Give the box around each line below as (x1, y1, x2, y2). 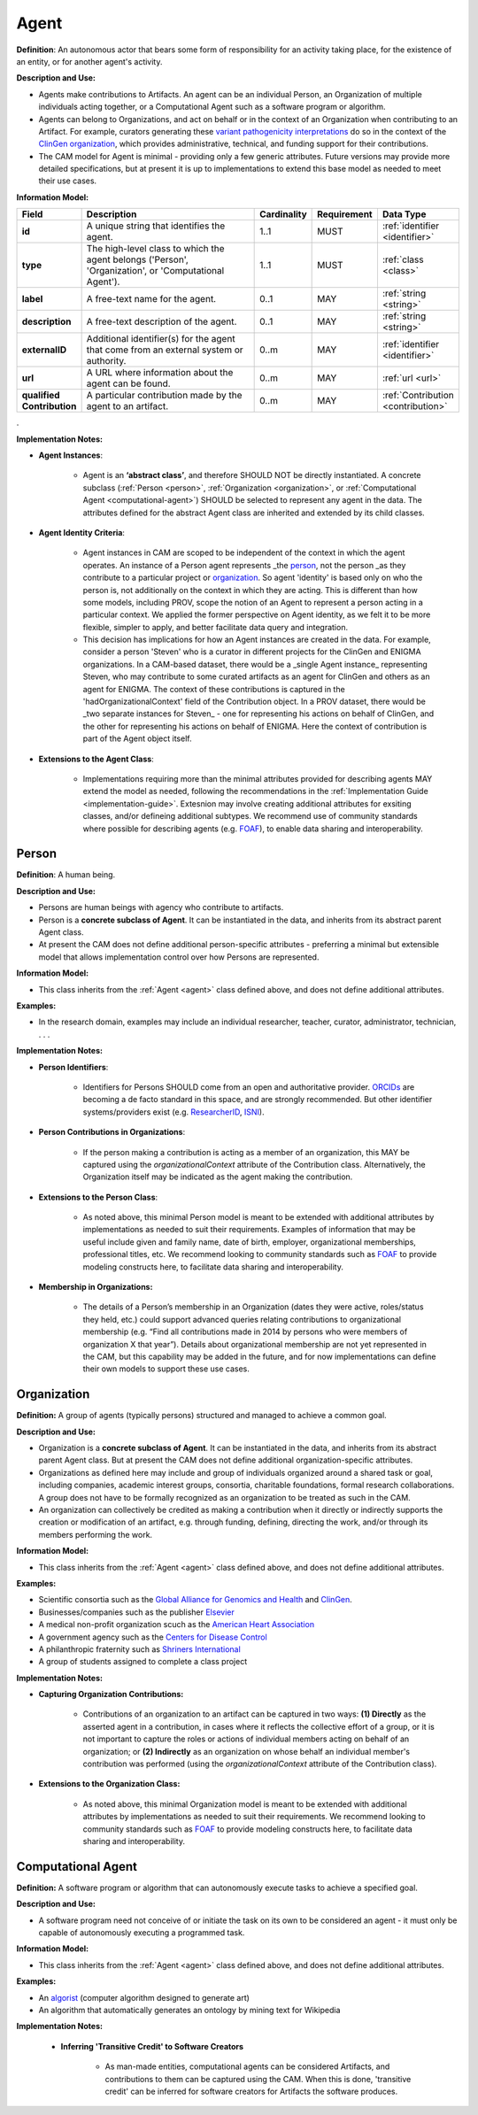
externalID (21, 343, 66, 356)
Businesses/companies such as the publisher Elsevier (38, 1607, 235, 1617)
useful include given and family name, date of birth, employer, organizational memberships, (82, 1236, 416, 1247)
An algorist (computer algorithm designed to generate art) (38, 1992, 250, 2003)
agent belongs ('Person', (86, 253, 189, 266)
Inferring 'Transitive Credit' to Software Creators (60, 2041, 243, 2051)
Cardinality (259, 208, 307, 220)
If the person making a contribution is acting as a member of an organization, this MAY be (82, 1146, 411, 1157)
